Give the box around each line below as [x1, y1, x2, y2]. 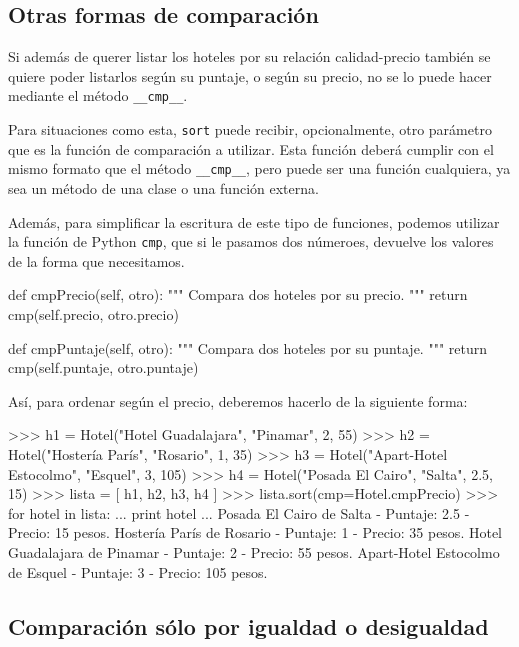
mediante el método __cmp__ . [8, 85, 188, 106]
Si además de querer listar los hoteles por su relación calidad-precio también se [8, 46, 491, 67]
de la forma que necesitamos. [8, 250, 185, 271]
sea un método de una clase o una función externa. [8, 177, 319, 198]
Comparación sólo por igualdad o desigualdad [8, 610, 489, 641]
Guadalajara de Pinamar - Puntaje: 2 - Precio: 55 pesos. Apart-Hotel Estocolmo [8, 541, 500, 562]
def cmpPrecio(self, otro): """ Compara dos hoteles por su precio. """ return [8, 284, 468, 305]
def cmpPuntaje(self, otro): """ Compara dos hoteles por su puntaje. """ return [8, 337, 487, 358]
